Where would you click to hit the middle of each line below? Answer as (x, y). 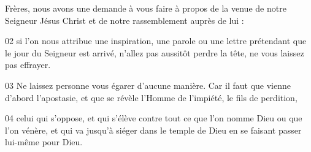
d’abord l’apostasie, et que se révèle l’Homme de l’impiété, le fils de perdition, (151, 97)
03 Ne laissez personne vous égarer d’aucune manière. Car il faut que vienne (148, 85)
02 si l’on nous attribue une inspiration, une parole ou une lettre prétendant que (156, 41)
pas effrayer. (28, 65)
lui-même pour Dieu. (44, 142)
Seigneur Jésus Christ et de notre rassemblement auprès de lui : (125, 20)
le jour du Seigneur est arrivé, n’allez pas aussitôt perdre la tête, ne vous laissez (155, 52)
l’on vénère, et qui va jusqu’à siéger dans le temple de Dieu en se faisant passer (153, 130)
